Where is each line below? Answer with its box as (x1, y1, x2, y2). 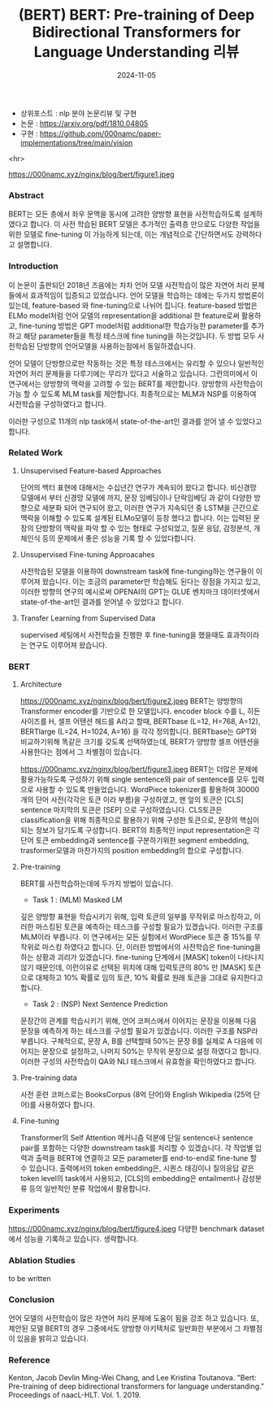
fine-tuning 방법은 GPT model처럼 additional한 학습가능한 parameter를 (19, 320, 249, 330)
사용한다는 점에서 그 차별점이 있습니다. (19, 747, 142, 757)
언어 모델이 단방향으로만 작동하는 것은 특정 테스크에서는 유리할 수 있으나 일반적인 (8, 358, 265, 368)
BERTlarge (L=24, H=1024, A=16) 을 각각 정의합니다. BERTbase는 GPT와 (19, 726, 258, 737)
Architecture (19, 679, 63, 689)
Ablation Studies (8, 1255, 76, 1266)
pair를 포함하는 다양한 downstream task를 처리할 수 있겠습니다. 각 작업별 (19, 1143, 253, 1153)
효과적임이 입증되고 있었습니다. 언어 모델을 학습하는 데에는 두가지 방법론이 (29, 290, 265, 300)
